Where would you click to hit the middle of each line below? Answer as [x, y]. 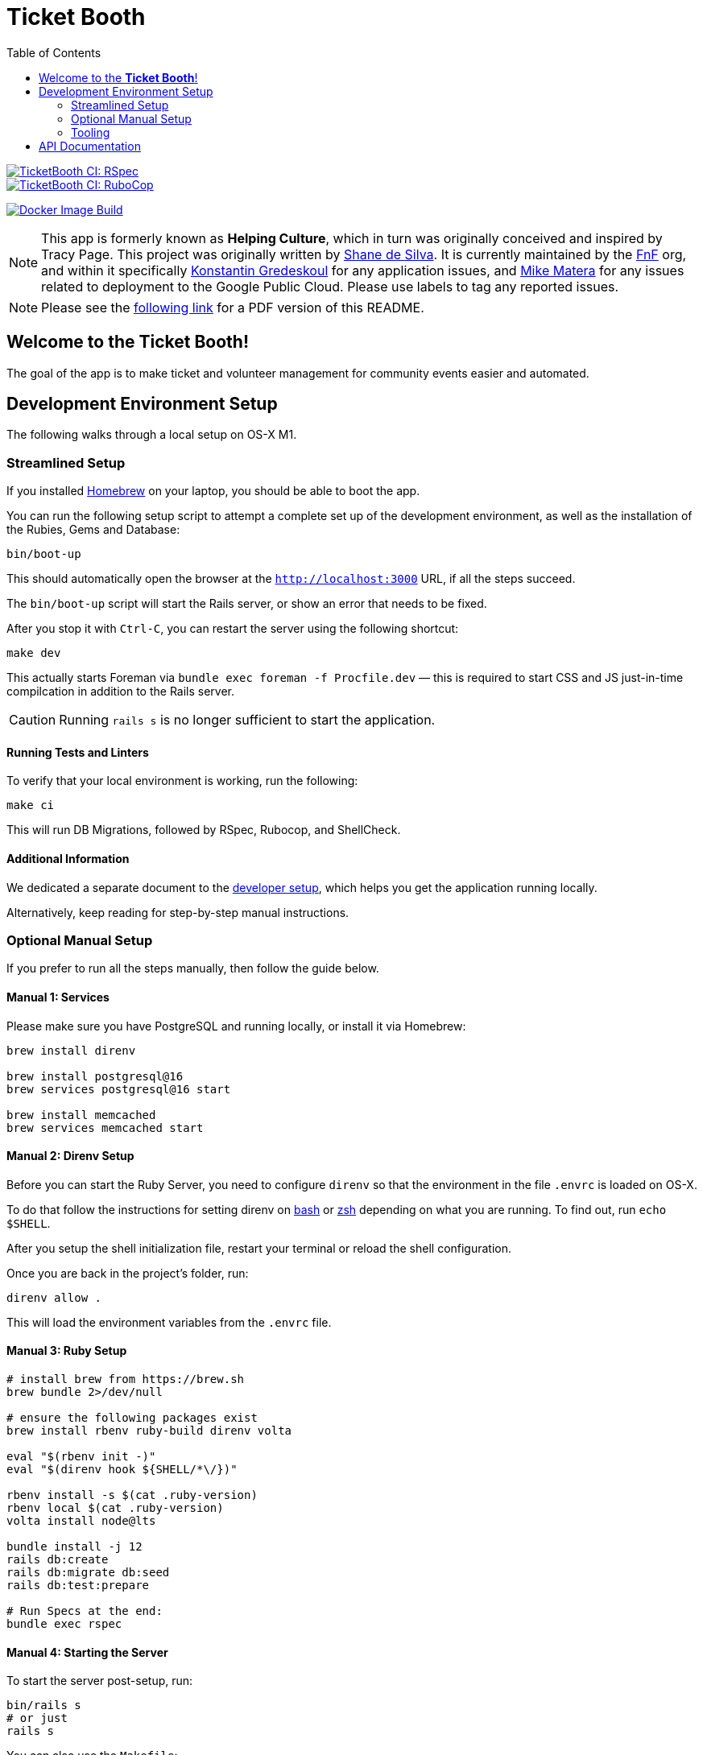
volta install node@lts [81, 1521]
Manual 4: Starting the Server [87, 1652]
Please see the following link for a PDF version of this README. [233, 307]
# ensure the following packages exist [132, 1418]
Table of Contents [54, 52]
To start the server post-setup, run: [100, 1681]
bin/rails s [44, 1705]
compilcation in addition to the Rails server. [121, 692]
